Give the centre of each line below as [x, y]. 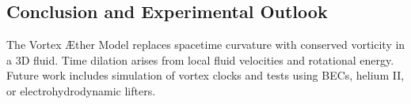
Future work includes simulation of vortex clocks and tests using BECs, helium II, [205, 75]
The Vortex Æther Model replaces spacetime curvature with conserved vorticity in [206, 45]
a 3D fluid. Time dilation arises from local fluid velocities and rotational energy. [200, 59]
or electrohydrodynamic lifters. [81, 90]
